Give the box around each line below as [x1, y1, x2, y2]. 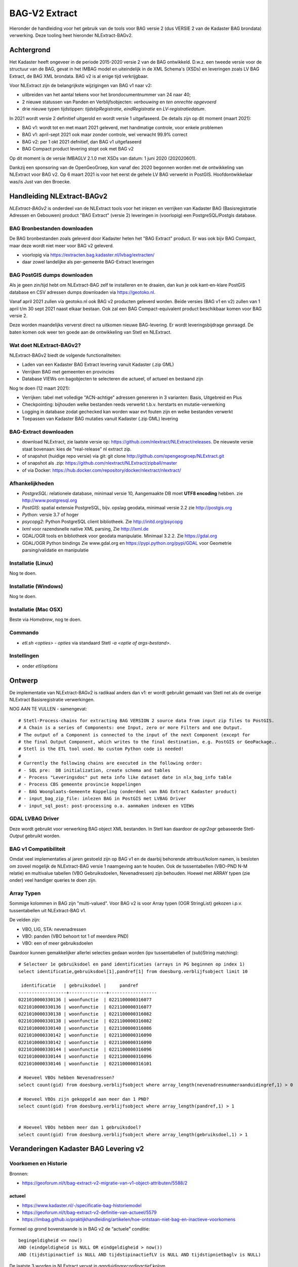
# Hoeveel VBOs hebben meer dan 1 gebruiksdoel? [18, 1125, 141, 1130]
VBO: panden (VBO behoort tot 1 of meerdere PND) [22, 933, 129, 940]
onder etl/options [22, 663, 58, 669]
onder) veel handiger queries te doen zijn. [9, 877, 97, 883]
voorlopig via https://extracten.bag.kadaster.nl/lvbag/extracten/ [22, 251, 155, 258]
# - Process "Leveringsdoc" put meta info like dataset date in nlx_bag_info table [18, 774, 232, 780]
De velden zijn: [9, 917, 40, 923]
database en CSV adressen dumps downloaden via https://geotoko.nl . [9, 289, 156, 295]
